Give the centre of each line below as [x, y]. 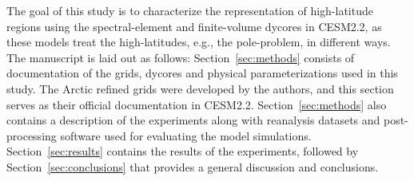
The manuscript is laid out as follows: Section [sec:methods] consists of [181, 57]
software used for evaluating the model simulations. [186, 135]
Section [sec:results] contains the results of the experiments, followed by [183, 151]
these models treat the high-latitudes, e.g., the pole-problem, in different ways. [199, 42]
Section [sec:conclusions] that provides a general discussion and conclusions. [193, 166]
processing [32, 135]
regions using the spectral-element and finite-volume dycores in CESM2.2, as [194, 26]
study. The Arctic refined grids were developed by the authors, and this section [200, 88]
